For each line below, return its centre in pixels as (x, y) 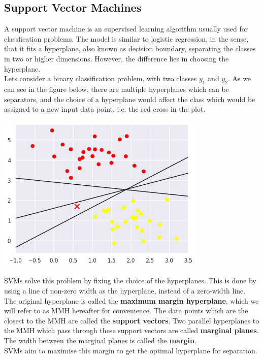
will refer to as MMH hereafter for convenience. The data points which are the (126, 311)
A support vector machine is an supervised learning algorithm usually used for (126, 29)
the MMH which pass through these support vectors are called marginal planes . (131, 330)
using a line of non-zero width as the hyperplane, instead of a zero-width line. (125, 290)
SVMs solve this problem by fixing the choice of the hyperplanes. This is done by (130, 281)
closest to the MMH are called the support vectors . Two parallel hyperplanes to (132, 320)
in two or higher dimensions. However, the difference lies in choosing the (117, 58)
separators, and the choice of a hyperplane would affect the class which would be (130, 99)
